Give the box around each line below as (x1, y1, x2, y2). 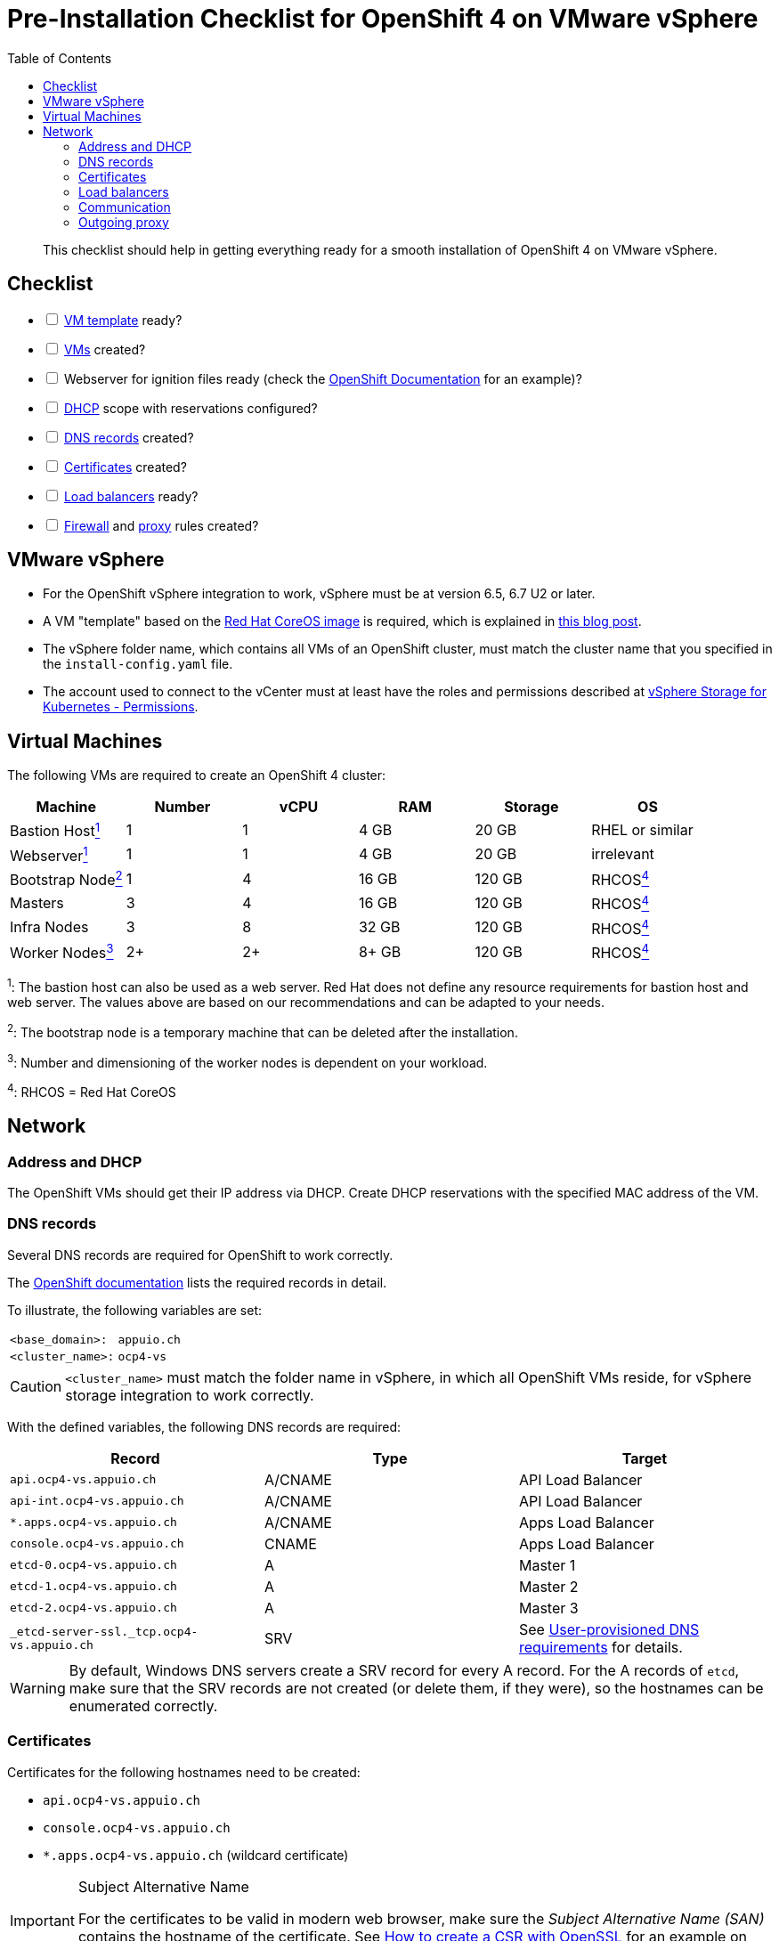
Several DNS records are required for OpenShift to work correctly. (7, 1247, 394, 1263)
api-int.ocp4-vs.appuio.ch (10, 1494, 184, 1508)
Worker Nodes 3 (10, 940, 114, 962)
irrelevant (591, 845, 654, 864)
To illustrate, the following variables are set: (7, 1302, 263, 1318)
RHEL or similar (591, 820, 694, 839)
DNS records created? (63, 429, 194, 445)
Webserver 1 (10, 843, 88, 865)
